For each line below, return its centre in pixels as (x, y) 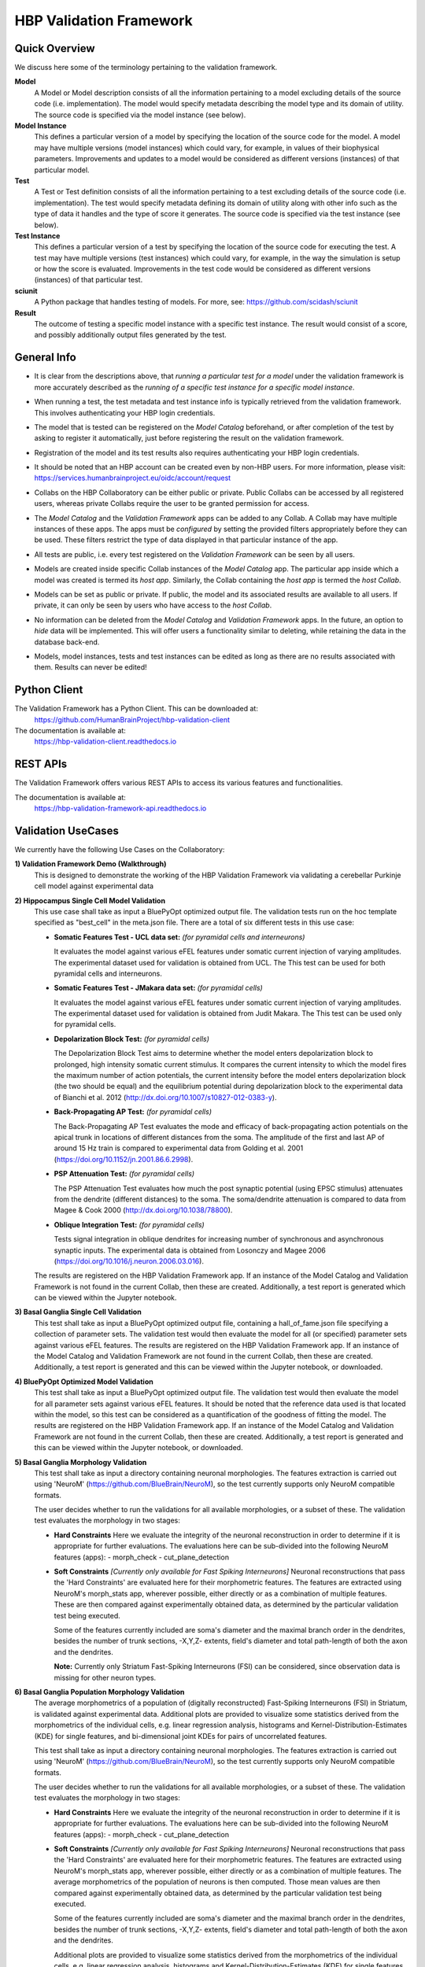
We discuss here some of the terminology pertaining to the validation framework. (146, 68)
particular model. (62, 170)
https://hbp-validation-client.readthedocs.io (105, 742)
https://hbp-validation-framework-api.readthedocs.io (120, 808)
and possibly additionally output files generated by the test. (131, 335)
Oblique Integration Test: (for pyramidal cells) (129, 1224)
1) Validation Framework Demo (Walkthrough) (91, 864)
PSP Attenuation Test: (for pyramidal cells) (124, 1174)
